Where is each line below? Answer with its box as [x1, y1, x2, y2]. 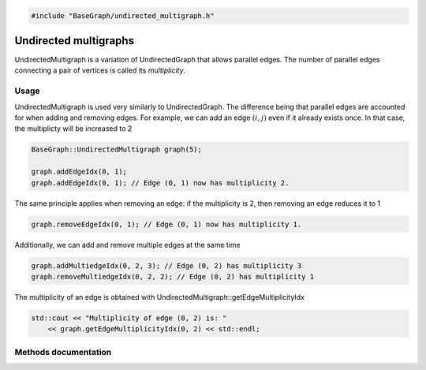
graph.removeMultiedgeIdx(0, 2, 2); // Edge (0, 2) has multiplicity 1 [31, 272, 315, 281]
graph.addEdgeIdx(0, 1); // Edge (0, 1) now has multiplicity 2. [31, 178, 290, 187]
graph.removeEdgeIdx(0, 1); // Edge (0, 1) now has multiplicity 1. [31, 219, 302, 229]
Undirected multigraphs [14, 34, 134, 47]
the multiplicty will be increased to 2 [14, 124, 133, 133]
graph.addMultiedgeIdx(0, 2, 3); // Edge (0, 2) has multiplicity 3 [31, 261, 302, 270]
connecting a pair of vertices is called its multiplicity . [14, 65, 186, 75]
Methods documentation [14, 346, 112, 357]
